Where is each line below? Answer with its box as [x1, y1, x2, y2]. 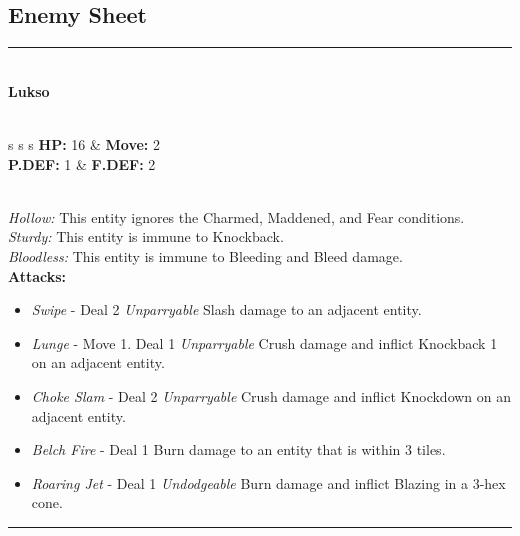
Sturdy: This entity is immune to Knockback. [8, 226, 284, 247]
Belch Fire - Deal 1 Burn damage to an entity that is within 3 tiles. [31, 439, 446, 460]
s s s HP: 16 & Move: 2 [8, 133, 160, 154]
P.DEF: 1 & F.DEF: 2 [8, 153, 156, 174]
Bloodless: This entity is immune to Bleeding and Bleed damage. [8, 245, 403, 266]
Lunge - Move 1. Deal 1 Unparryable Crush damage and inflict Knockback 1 [31, 332, 498, 353]
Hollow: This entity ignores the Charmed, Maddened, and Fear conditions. [8, 206, 465, 227]
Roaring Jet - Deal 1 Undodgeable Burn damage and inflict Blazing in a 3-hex [31, 472, 506, 493]
